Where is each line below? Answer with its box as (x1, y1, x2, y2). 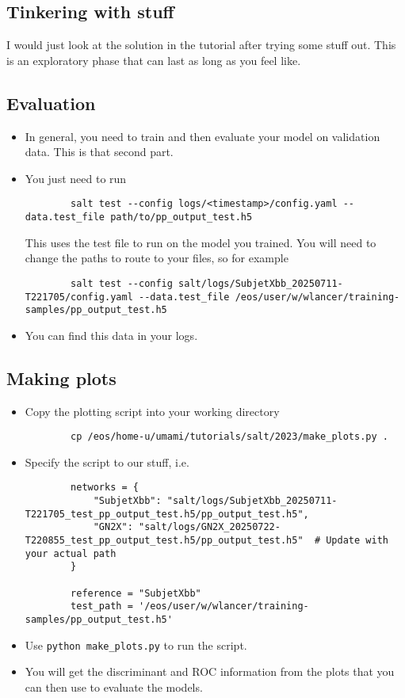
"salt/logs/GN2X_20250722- (138, 521, 281, 533)
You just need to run (25, 170, 127, 186)
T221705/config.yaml (25, 291, 133, 303)
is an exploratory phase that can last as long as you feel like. (6, 51, 301, 68)
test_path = (71, 601, 133, 612)
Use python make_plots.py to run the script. (25, 636, 247, 653)
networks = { (71, 482, 139, 494)
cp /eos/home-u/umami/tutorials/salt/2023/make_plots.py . (71, 431, 388, 443)
